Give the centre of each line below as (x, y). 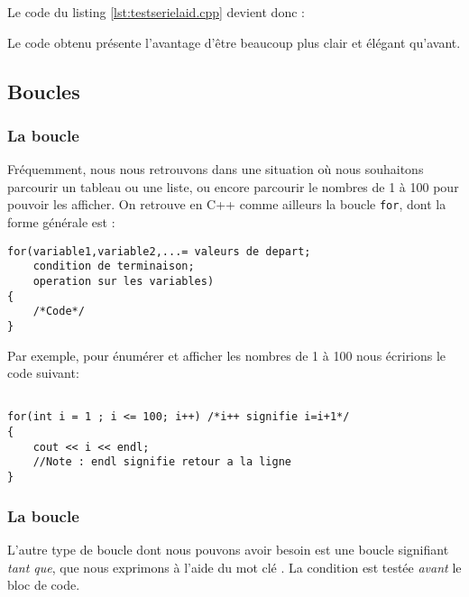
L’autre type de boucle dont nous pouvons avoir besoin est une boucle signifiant (228, 549)
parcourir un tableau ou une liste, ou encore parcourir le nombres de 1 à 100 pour (233, 186)
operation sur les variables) (124, 281)
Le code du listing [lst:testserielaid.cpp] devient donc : (156, 12)
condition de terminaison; (114, 266)
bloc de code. (44, 585)
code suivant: (43, 373)
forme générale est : (61, 222)
